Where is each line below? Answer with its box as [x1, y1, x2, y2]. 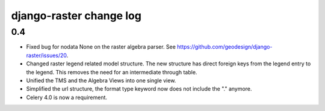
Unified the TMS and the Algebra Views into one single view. [26, 77, 176, 84]
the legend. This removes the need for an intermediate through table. [26, 68, 197, 76]
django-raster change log [11, 9, 141, 22]
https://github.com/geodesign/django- [176, 43, 273, 50]
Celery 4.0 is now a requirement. [26, 94, 108, 101]
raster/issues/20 [26, 52, 67, 59]
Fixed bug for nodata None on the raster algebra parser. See [26, 43, 176, 50]
